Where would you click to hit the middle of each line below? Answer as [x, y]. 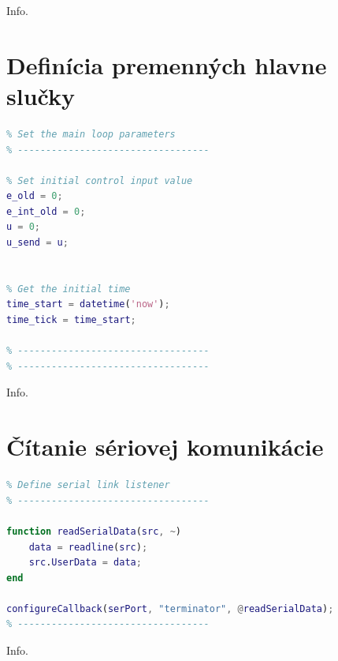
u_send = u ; [37, 243]
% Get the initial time [69, 289]
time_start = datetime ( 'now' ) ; [88, 304]
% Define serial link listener [88, 485]
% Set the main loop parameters [91, 134]
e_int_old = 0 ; [46, 211]
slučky [41, 95]
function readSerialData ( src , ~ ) [94, 531]
